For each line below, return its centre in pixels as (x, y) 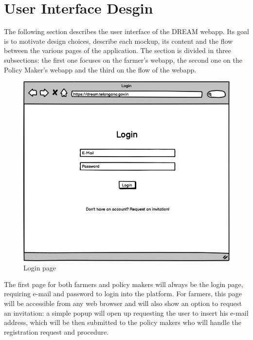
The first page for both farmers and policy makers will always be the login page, (124, 284)
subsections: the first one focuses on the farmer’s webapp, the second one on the (123, 60)
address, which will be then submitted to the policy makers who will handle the (123, 322)
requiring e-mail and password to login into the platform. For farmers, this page (123, 294)
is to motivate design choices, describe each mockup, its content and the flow (118, 41)
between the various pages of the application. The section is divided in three (118, 50)
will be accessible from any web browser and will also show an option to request (123, 303)
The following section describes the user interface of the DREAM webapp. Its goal (126, 31)
